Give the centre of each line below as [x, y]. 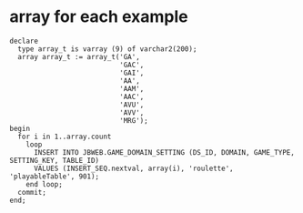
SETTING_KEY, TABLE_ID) [55, 160]
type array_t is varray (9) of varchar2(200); [107, 49]
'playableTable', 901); [55, 176]
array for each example [99, 17]
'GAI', [132, 73]
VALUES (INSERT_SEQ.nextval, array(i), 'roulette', [133, 168]
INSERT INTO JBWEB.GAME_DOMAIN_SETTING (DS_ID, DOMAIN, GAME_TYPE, [164, 152]
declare [24, 41]
